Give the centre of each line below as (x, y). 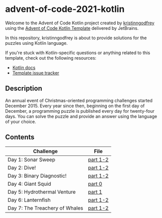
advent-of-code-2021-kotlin (65, 9)
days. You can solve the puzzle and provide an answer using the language (81, 116)
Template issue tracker (36, 73)
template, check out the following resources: (51, 58)
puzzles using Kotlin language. (37, 43)
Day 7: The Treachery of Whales (45, 208)
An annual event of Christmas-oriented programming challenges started (79, 100)
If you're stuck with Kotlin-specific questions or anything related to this (78, 53)
